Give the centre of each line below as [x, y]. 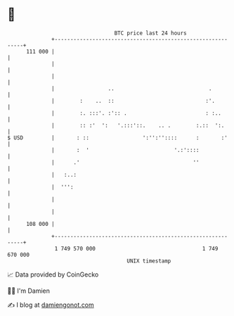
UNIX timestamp [149, 261]
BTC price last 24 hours [151, 33]
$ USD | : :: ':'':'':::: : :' [118, 138]
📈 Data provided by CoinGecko [53, 274]
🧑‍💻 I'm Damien [29, 291]
